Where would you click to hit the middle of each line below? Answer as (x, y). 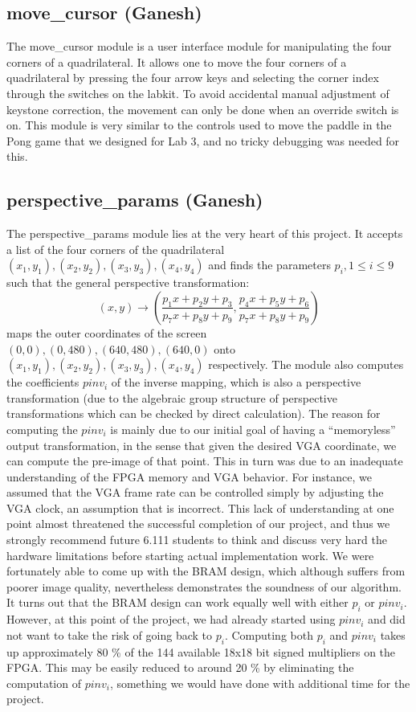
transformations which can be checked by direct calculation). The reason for (194, 413)
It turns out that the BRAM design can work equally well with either (177, 602)
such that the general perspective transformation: (128, 282)
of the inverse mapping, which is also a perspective (236, 382)
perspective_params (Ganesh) (135, 200)
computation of (44, 683)
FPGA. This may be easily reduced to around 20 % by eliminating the (180, 667)
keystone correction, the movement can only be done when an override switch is (203, 109)
